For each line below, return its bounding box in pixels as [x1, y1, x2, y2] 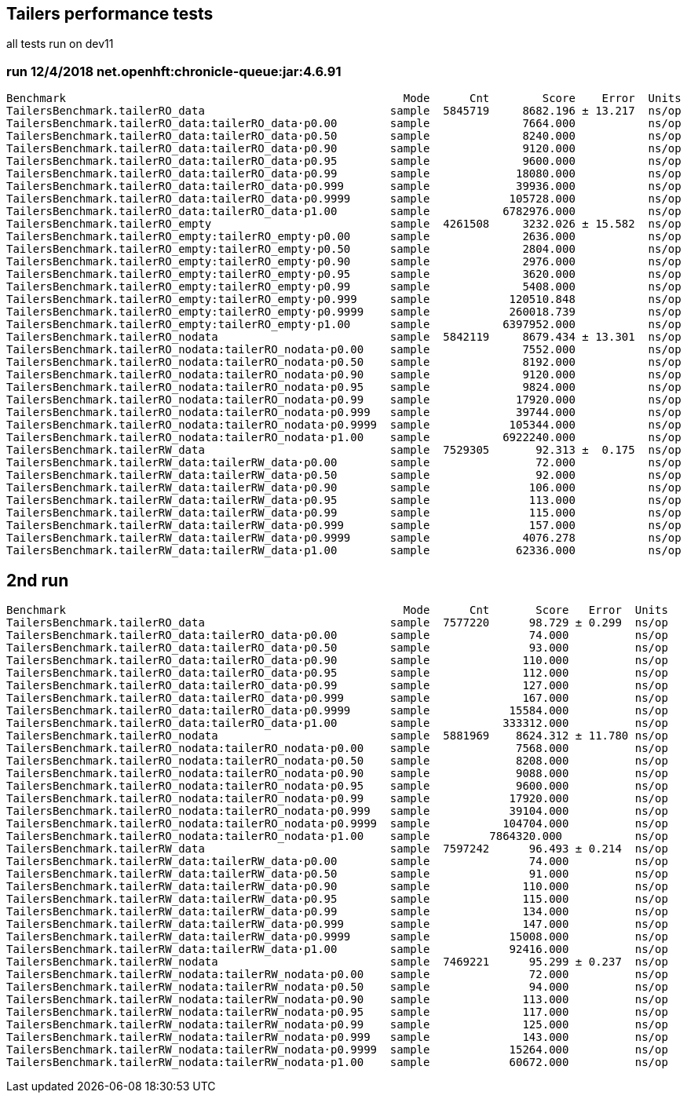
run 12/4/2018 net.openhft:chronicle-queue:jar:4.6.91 [6, 63, 342, 79]
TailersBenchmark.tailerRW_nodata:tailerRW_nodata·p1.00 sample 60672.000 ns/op [6, 1056, 668, 1069]
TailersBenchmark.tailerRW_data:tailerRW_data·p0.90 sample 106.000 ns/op [6, 481, 682, 495]
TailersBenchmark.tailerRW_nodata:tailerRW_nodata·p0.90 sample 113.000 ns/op [6, 993, 668, 1006]
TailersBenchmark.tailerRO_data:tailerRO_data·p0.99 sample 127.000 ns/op [6, 679, 668, 692]
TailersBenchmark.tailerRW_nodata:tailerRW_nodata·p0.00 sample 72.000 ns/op [6, 968, 668, 981]
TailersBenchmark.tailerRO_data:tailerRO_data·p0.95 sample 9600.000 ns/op [6, 155, 682, 168]
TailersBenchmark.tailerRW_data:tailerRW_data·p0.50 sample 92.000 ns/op [6, 469, 682, 482]
